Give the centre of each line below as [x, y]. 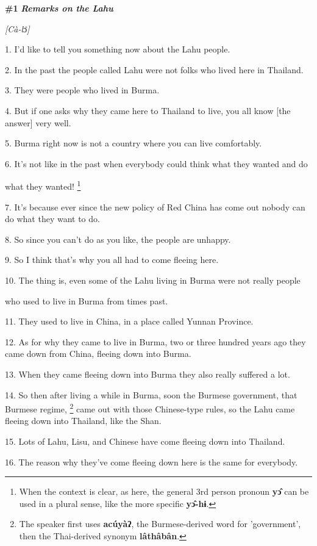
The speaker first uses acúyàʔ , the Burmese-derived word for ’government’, [160, 524]
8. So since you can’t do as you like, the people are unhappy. [118, 239]
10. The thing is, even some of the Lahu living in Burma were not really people [153, 280]
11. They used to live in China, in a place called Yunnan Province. [129, 321]
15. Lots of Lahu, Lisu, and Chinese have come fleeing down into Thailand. [145, 441]
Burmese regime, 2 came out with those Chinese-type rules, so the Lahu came [150, 408]
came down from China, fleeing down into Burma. [98, 354]
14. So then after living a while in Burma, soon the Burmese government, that [151, 394]
